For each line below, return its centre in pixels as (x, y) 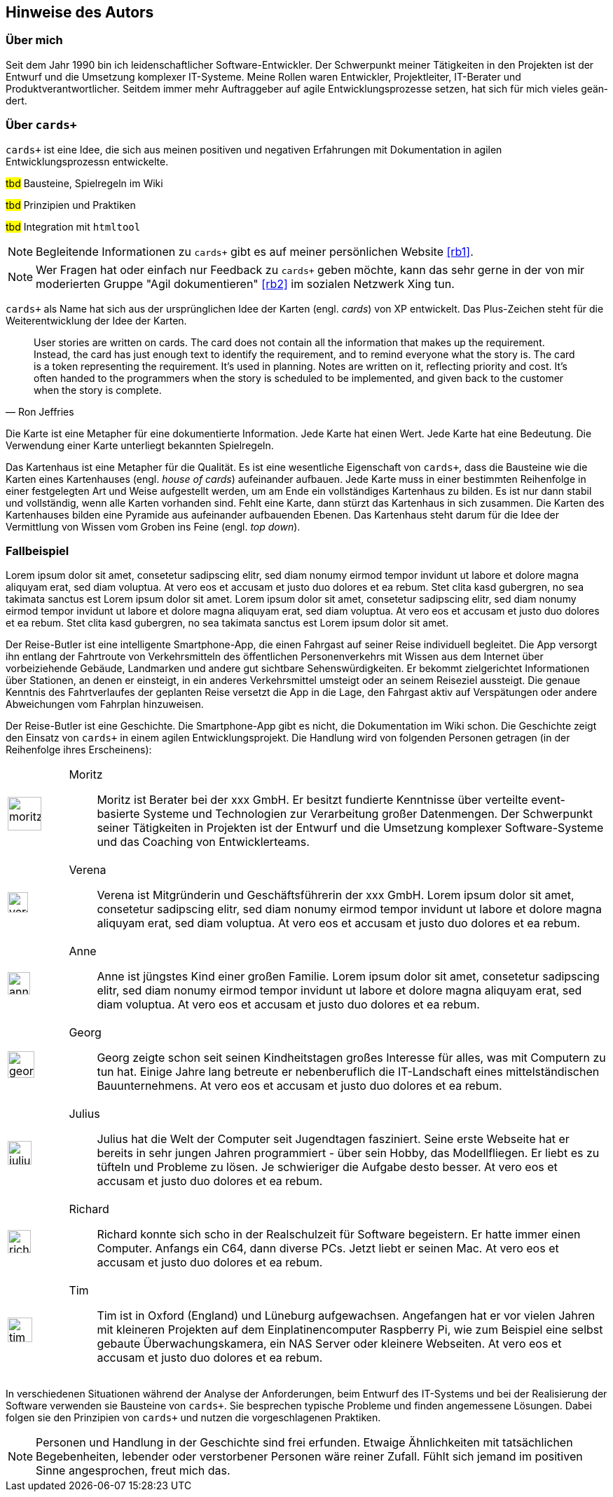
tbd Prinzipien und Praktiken (71, 205)
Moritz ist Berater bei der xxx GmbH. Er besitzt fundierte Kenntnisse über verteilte (312, 800)
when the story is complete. (98, 390)
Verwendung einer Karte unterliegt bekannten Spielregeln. (140, 445)
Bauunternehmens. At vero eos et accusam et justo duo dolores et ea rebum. (299, 1086)
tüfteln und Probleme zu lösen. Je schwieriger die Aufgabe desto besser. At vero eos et (327, 1167)
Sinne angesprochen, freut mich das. (133, 1471)
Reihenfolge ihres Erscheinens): (79, 750)
